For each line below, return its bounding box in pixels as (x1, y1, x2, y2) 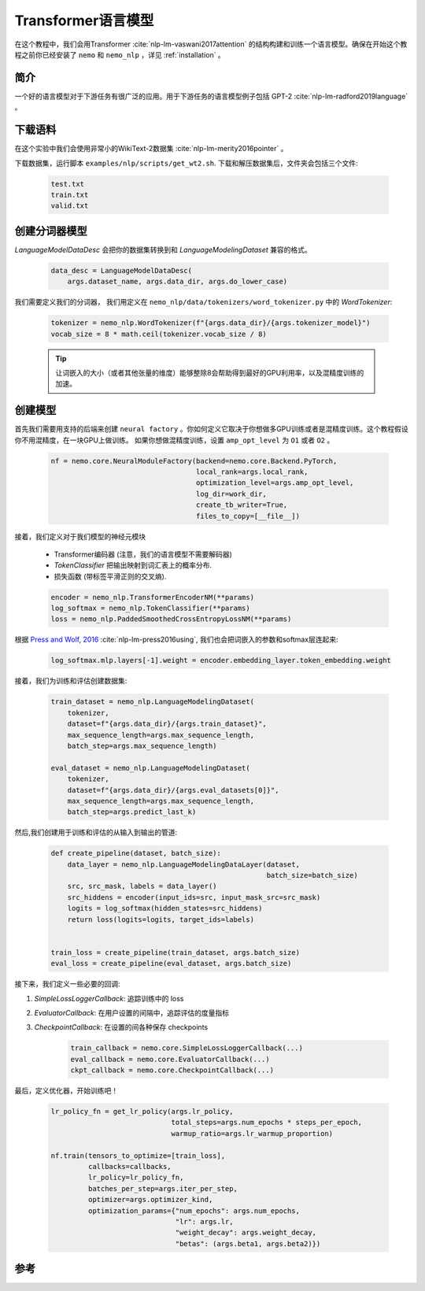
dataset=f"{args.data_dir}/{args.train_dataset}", (67, 719, 267, 728)
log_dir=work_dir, (195, 489, 267, 498)
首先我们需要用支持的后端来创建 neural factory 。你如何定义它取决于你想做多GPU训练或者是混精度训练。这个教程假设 (14, 424, 408, 434)
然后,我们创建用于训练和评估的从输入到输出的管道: (14, 827, 178, 838)
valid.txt (50, 202, 89, 210)
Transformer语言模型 (14, 12, 154, 29)
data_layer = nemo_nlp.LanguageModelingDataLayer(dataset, (67, 860, 301, 869)
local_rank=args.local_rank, (195, 467, 309, 476)
